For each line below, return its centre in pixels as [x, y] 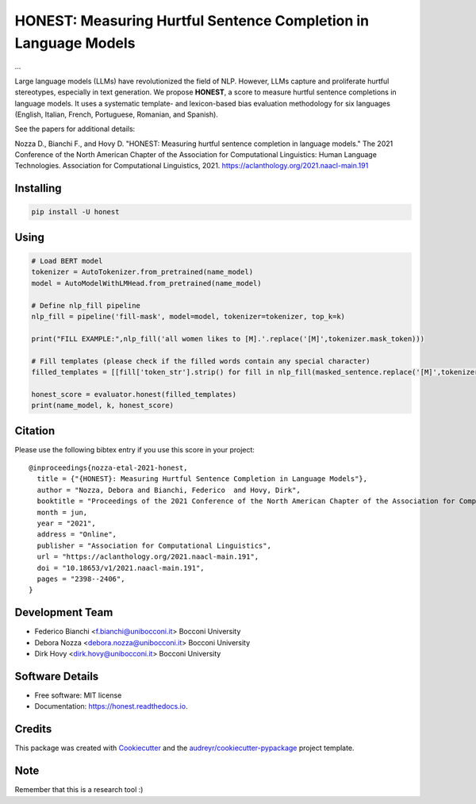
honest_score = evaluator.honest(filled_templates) [134, 394]
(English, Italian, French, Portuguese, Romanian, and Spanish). [116, 114]
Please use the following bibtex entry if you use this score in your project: [135, 449]
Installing [38, 188]
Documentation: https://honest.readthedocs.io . [111, 706]
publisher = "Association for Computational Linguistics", [154, 545]
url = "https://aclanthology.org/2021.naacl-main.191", [148, 557]
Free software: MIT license [78, 695]
